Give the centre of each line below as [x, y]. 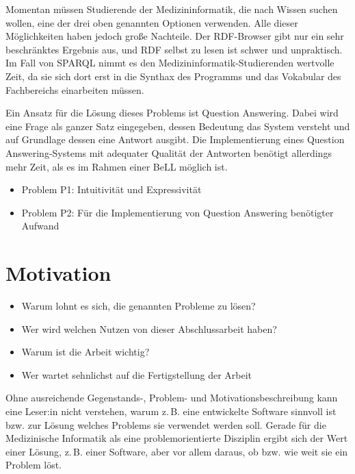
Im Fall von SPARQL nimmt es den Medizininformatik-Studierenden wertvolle [170, 63]
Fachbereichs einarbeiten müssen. [75, 89]
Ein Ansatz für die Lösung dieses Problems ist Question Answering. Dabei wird [172, 113]
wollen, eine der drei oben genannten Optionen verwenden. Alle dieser [152, 22]
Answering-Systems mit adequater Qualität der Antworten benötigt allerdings [169, 152]
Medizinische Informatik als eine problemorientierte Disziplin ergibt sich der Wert [177, 438]
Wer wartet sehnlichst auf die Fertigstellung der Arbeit [137, 374]
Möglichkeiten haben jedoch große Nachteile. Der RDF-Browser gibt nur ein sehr [175, 36]
